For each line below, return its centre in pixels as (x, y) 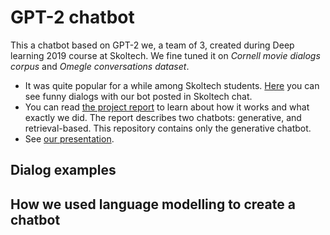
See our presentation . (69, 138)
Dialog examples (63, 170)
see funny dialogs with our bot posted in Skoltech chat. (138, 96)
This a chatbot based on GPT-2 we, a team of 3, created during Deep (152, 45)
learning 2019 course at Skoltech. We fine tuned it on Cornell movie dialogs (165, 55)
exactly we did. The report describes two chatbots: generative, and (163, 117)
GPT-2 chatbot (72, 17)
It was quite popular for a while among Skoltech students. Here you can (172, 85)
